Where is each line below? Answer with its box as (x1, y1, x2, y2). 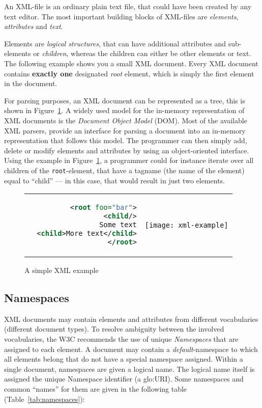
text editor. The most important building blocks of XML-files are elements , (4, 11, 239, 21)
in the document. (4, 78, 57, 89)
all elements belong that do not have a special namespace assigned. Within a (4, 353, 243, 364)
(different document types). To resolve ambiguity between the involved (4, 323, 224, 334)
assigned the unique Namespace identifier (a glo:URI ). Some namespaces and (4, 373, 244, 384)
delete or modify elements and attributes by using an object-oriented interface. (4, 145, 249, 155)
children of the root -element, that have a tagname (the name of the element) (4, 165, 245, 175)
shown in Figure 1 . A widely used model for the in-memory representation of (4, 105, 245, 116)
